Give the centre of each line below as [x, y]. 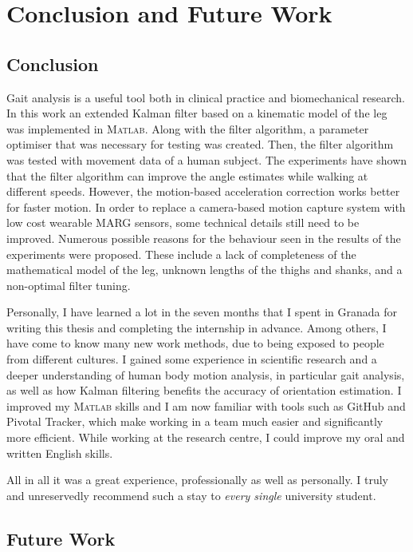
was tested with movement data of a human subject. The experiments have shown [207, 159]
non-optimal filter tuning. [69, 285]
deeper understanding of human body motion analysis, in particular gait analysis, [206, 374]
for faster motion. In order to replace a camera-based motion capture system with [206, 207]
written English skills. [60, 453]
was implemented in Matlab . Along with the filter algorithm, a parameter [188, 128]
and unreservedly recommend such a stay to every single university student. [191, 495]
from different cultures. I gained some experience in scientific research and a [192, 359]
